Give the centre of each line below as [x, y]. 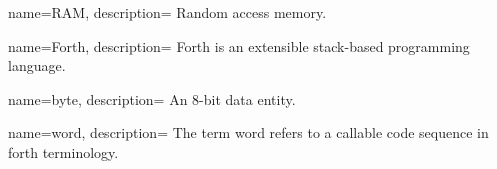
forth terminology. [63, 151]
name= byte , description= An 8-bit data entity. [152, 98]
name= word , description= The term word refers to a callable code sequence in [248, 132]
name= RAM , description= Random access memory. [167, 12]
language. [37, 65]
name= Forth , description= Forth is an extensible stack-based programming [239, 45]
